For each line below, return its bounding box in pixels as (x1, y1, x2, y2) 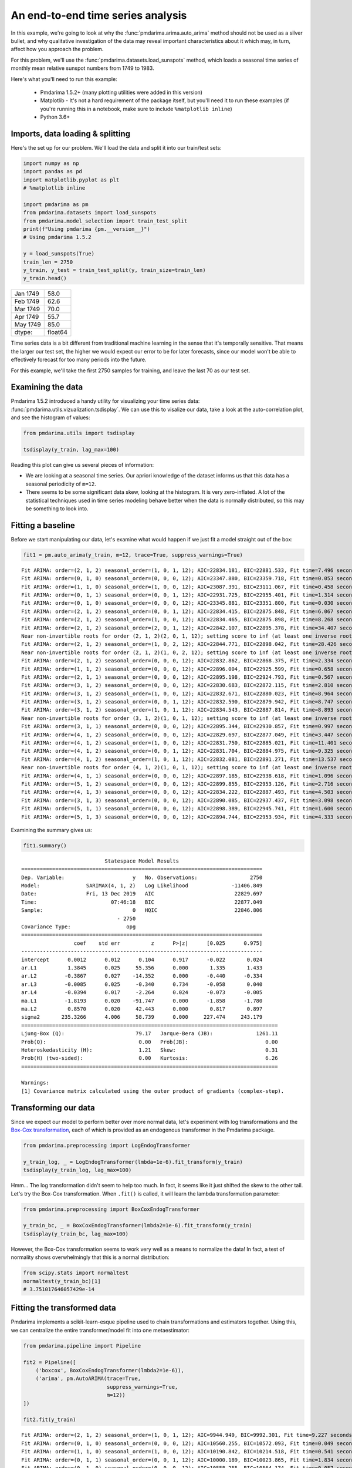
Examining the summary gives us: (11, 826, 93, 833)
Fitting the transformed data (11, 1303, 117, 1313)
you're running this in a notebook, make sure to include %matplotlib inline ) (40, 105, 233, 112)
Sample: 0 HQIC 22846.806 (21, 907, 263, 914)
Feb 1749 (14, 297, 40, 305)
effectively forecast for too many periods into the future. (11, 356, 147, 363)
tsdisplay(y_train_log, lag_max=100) (23, 1167, 132, 1174)
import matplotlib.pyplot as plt (23, 176, 120, 183)
